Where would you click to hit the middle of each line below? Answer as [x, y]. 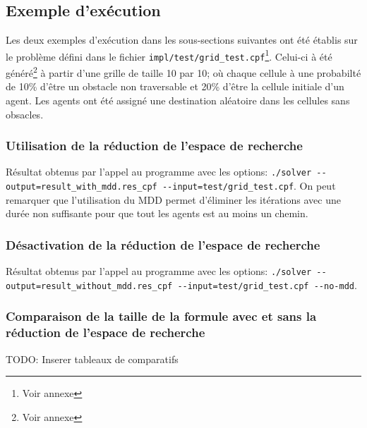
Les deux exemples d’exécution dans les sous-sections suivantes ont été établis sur [182, 40]
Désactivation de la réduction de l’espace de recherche [163, 244]
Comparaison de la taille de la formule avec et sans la [161, 316]
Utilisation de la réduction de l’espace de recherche [154, 146]
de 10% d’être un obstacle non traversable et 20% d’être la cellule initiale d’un [175, 86]
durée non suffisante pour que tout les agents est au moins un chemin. [157, 213]
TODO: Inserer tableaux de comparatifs [92, 359]
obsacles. [25, 114]
